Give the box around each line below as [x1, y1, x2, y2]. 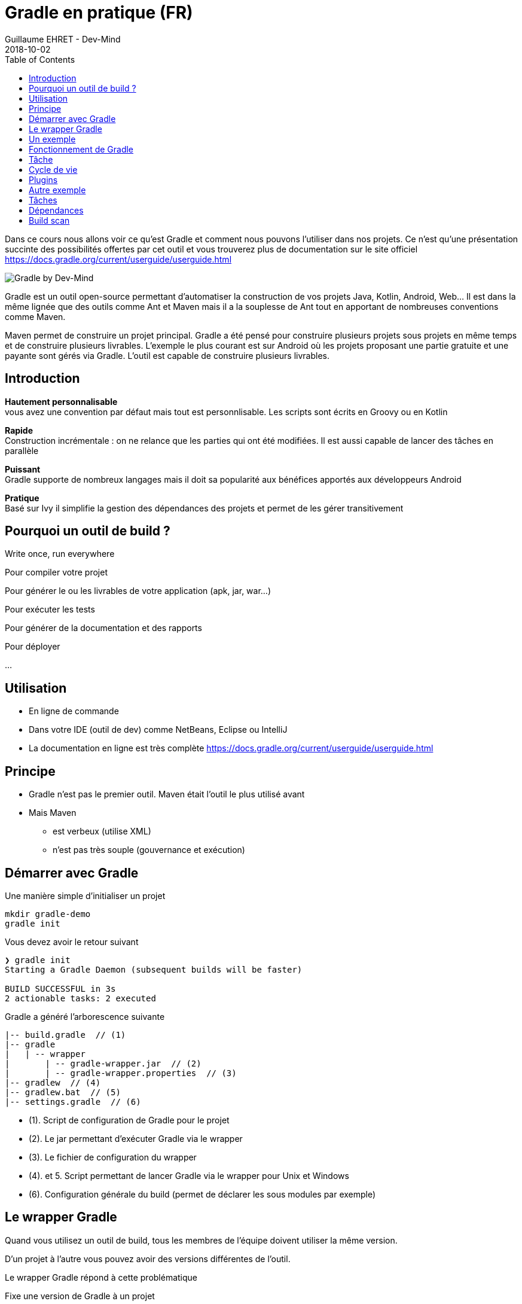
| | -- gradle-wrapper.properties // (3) [5, 1068, 237, 1078]
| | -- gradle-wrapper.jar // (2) [5, 1058, 202, 1068]
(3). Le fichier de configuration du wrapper [29, 1151, 197, 1162]
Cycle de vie [29, 164, 78, 175]
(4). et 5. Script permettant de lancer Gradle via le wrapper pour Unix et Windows [29, 1170, 349, 1181]
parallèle [5, 445, 39, 456]
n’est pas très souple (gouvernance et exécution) [53, 845, 245, 855]
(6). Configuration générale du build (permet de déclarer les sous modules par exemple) [29, 1189, 376, 1199]
